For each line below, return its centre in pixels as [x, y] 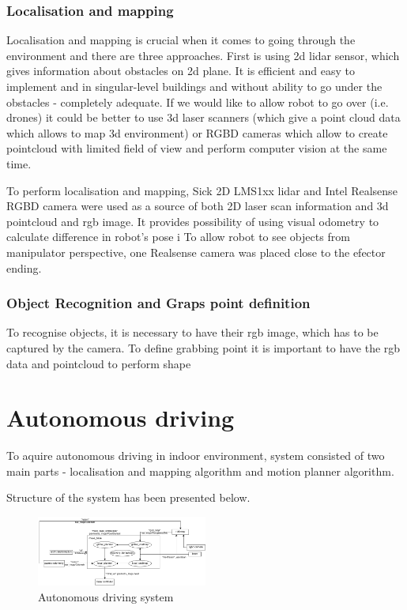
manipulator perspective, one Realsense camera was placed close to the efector [196, 252]
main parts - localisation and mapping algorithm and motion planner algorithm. [200, 471]
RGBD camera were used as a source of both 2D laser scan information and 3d [198, 206]
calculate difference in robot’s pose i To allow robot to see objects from [178, 237]
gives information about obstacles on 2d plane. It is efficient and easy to [181, 71]
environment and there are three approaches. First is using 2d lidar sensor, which [203, 55]
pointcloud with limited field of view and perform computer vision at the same [197, 148]
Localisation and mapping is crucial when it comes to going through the [181, 40]
